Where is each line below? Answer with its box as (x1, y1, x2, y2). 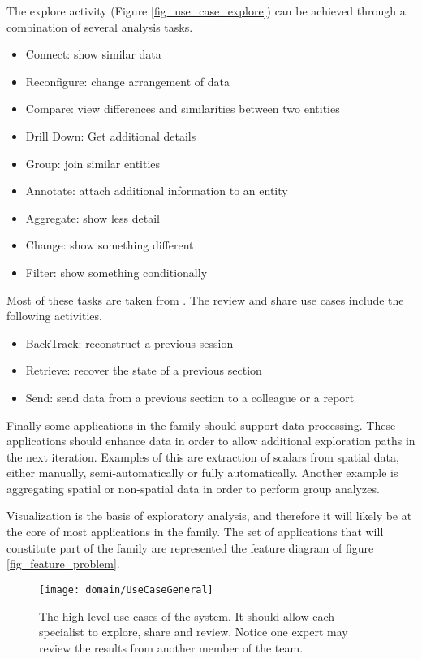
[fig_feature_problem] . (6, 555, 120, 572)
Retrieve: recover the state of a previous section (25, 362, 262, 379)
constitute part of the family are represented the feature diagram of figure (6, 539, 374, 556)
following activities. (6, 307, 102, 324)
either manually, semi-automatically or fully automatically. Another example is (6, 464, 398, 481)
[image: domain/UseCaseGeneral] (39, 583, 213, 596)
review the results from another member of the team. (39, 639, 304, 656)
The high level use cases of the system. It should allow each (39, 607, 334, 624)
